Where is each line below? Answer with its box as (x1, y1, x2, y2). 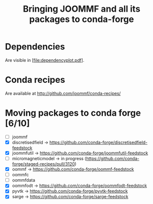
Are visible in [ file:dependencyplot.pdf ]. (5, 57, 85, 63)
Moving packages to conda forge (5, 108, 141, 119)
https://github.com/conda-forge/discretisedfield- (49, 139, 148, 145)
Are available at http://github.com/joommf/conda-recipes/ (5, 90, 121, 96)
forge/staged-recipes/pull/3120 (12, 161, 75, 167)
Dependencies (5, 41, 65, 52)
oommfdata (12, 177, 35, 183)
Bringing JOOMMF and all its (22, 3, 141, 15)
